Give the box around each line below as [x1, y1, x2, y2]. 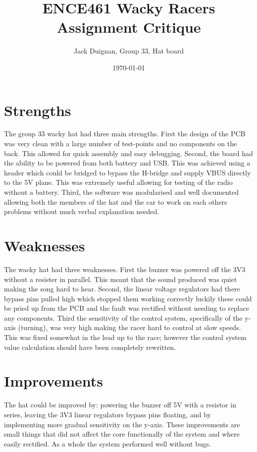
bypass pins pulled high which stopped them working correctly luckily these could [4, 293, 252, 303]
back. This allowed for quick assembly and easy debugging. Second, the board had [4, 148, 253, 158]
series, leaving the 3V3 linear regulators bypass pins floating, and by [4, 409, 211, 419]
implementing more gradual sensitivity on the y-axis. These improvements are [4, 419, 240, 429]
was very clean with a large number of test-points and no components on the [4, 138, 237, 149]
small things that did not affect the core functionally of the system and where [4, 429, 240, 439]
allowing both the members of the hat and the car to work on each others [4, 196, 227, 207]
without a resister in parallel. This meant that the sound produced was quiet [4, 274, 237, 284]
